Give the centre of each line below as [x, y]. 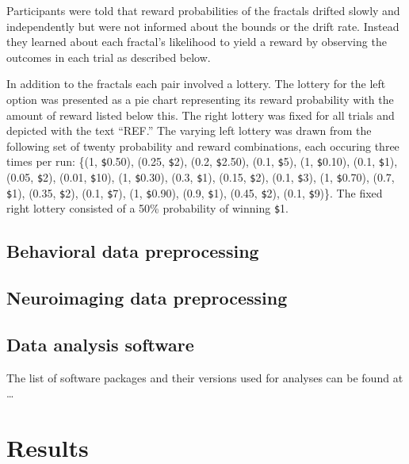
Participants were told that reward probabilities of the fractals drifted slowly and [203, 10]
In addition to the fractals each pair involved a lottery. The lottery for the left [196, 84]
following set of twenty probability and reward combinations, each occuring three [203, 146]
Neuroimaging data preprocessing [147, 298]
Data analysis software [100, 344]
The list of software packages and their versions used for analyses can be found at [205, 377]
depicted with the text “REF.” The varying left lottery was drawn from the [189, 130]
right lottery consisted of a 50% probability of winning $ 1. [147, 208]
